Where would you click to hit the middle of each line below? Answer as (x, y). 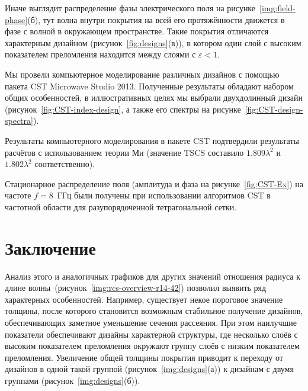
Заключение (50, 247)
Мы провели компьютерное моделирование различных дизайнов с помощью (142, 74)
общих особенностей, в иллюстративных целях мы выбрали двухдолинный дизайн (154, 97)
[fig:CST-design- (274, 109)
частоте (18, 195)
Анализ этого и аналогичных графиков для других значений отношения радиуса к (153, 276)
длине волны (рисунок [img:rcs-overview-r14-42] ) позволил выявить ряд (136, 288)
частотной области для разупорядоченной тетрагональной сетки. (121, 206)
